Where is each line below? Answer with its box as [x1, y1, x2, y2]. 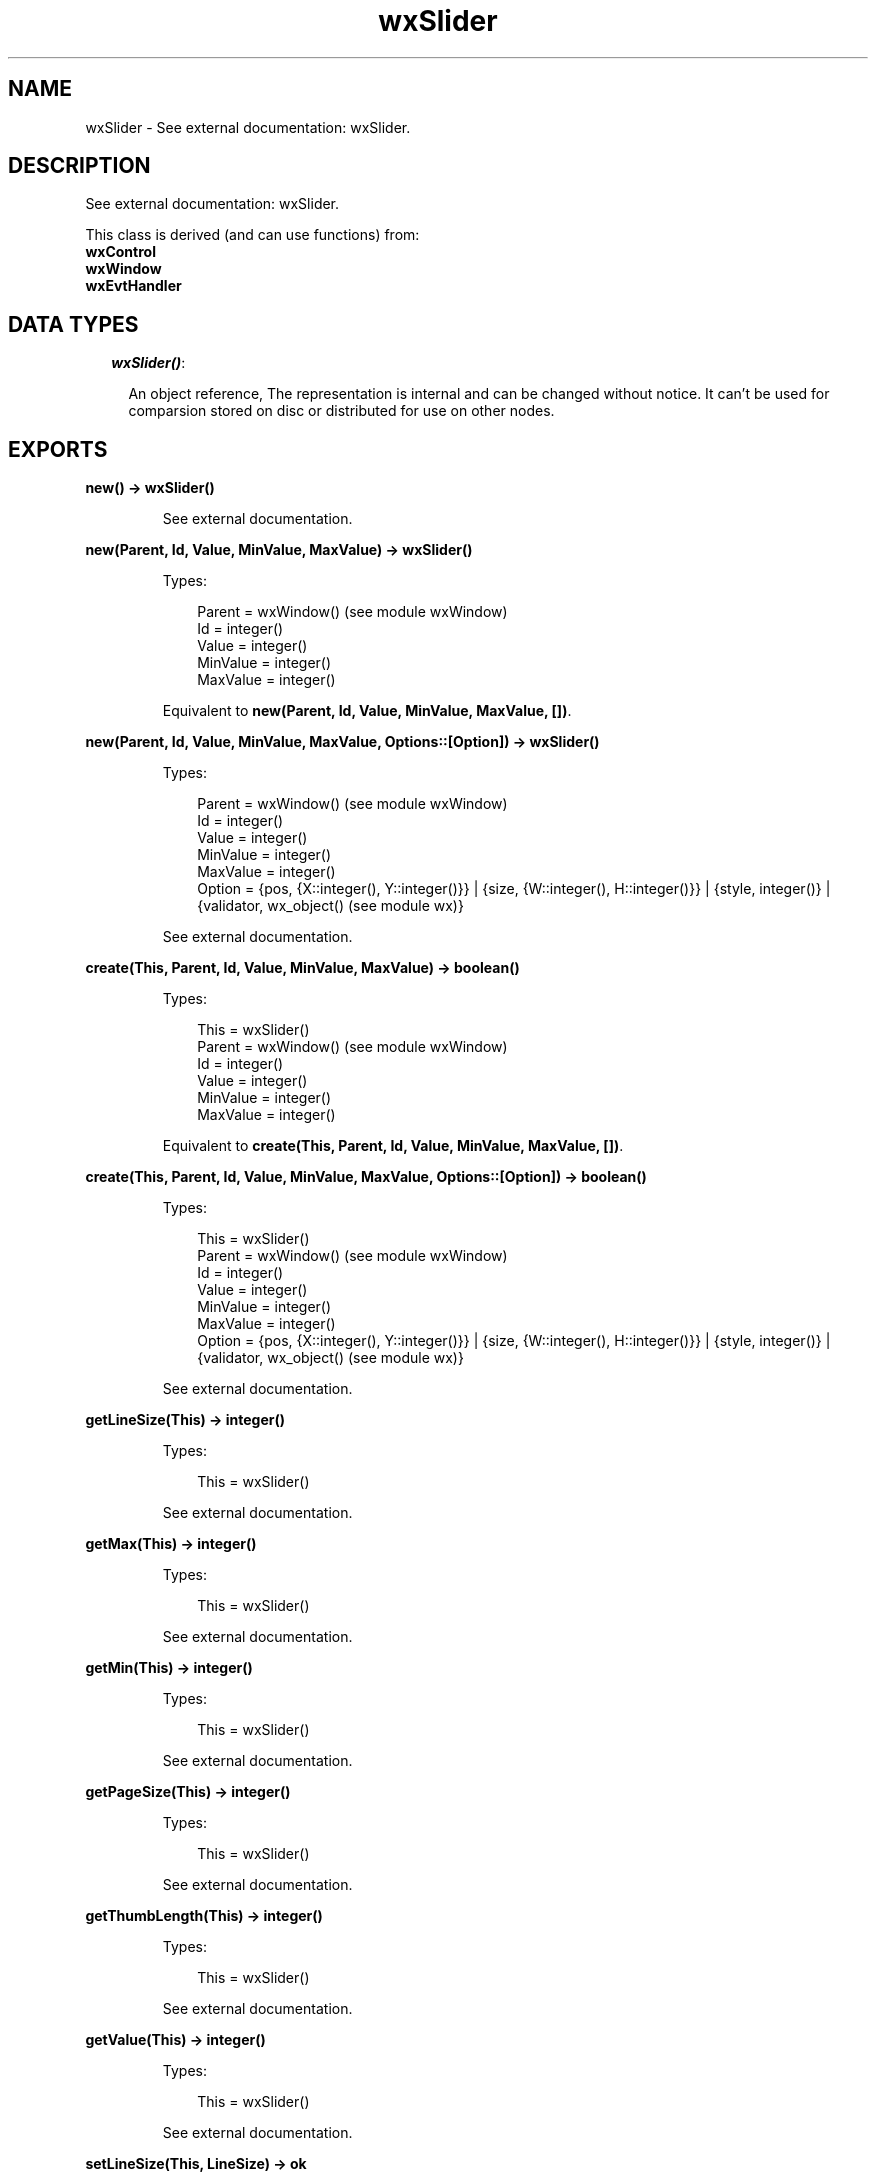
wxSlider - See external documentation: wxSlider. [85, 118, 411, 136]
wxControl [85, 243, 156, 261]
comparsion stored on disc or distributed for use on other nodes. [128, 402, 555, 420]
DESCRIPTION [8, 153, 151, 179]
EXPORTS [8, 436, 108, 462]
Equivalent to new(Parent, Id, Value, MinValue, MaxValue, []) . [162, 702, 572, 720]
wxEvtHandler [85, 277, 182, 295]
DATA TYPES [8, 311, 139, 337]
